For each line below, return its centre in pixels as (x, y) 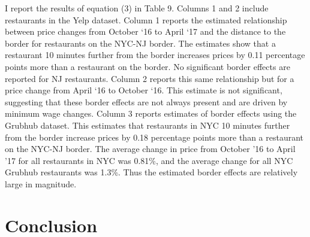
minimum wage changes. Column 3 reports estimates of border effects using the (151, 113)
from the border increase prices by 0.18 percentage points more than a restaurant (154, 137)
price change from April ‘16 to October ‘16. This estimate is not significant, (144, 90)
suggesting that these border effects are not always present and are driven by (146, 101)
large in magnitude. (41, 183)
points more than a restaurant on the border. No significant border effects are (148, 66)
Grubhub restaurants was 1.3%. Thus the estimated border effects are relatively (151, 172)
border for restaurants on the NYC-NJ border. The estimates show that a (140, 43)
